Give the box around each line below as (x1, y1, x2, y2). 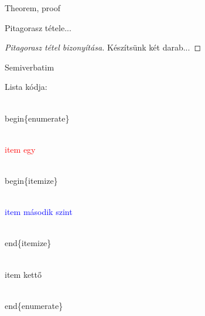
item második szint (5, 206, 73, 218)
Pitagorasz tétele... (5, 21, 71, 33)
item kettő (5, 268, 42, 280)
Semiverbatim (5, 60, 54, 73)
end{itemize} (5, 237, 52, 249)
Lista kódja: (5, 80, 47, 93)
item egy (5, 143, 36, 155)
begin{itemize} (5, 174, 58, 186)
